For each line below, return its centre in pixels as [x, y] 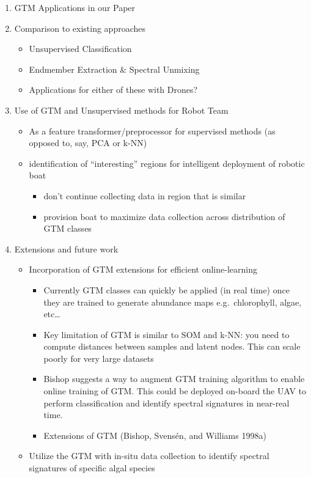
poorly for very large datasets [99, 358]
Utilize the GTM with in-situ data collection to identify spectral [149, 456]
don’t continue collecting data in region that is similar [145, 195]
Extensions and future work [66, 248]
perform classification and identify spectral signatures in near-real [166, 403]
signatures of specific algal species [92, 468]
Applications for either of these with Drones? [113, 90]
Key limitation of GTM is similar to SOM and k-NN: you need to [166, 334]
